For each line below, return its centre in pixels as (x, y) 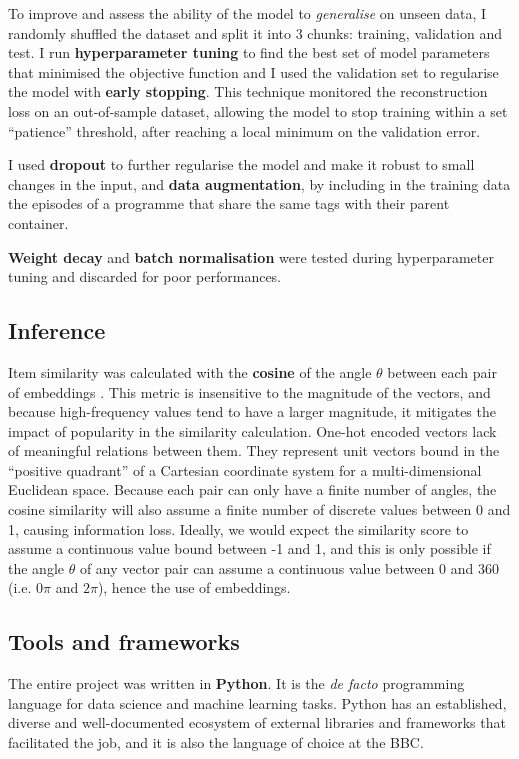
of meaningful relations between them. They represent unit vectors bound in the (254, 450)
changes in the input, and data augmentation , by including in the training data (259, 183)
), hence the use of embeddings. (194, 587)
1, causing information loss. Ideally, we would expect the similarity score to (238, 528)
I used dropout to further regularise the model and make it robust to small (241, 164)
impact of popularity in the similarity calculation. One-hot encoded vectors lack (252, 430)
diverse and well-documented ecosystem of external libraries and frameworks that (257, 722)
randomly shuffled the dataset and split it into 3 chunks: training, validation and (255, 32)
